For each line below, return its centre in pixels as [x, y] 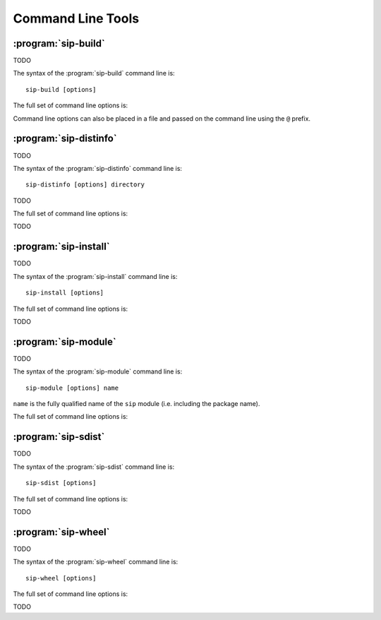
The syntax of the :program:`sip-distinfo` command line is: [98, 168]
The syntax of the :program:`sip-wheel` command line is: [96, 562]
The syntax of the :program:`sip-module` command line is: [98, 371]
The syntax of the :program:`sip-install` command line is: [95, 276]
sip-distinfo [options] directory [85, 185]
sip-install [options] [65, 293]
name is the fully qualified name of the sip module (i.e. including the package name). [137, 404]
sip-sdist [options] [61, 483]
